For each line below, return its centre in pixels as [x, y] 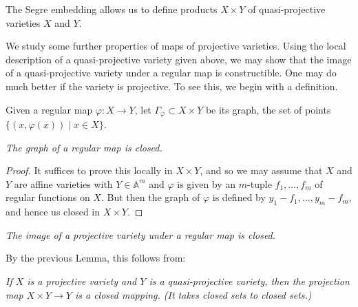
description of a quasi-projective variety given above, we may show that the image [179, 59]
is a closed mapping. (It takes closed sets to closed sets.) [193, 294]
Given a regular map [49, 109]
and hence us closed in [53, 212]
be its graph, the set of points [268, 109]
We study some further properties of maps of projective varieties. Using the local [176, 46]
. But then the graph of [150, 197]
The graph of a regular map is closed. [84, 147]
